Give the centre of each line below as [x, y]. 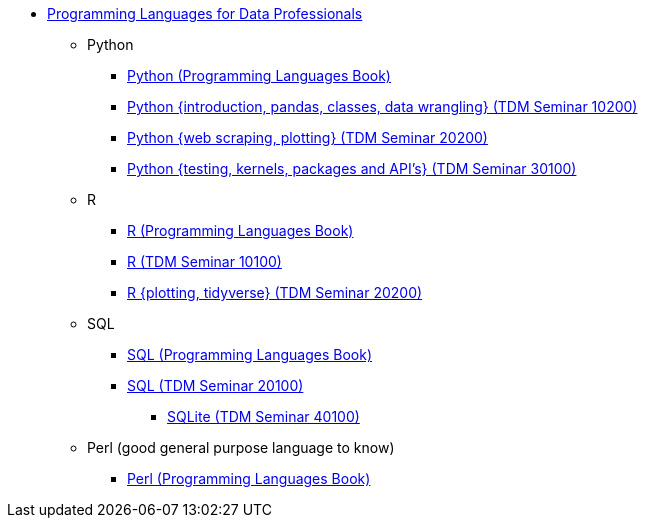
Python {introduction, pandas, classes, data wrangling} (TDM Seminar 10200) [382, 106]
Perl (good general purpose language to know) [241, 447]
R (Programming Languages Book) [240, 230]
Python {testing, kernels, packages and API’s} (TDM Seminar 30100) [352, 168]
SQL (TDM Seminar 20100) [215, 385]
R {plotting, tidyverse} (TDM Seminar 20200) [275, 292]
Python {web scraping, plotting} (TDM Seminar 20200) [307, 137]
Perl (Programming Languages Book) [249, 478]
